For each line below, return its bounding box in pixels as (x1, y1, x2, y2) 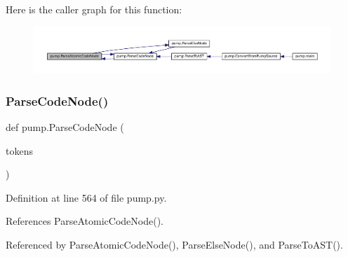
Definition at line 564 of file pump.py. (6, 190, 167, 204)
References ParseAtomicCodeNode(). (6, 214, 163, 228)
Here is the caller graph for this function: (6, 2, 182, 16)
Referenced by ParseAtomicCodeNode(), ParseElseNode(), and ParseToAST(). (6, 237, 343, 251)
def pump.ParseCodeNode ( (6, 119, 124, 134)
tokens (6, 143, 33, 158)
